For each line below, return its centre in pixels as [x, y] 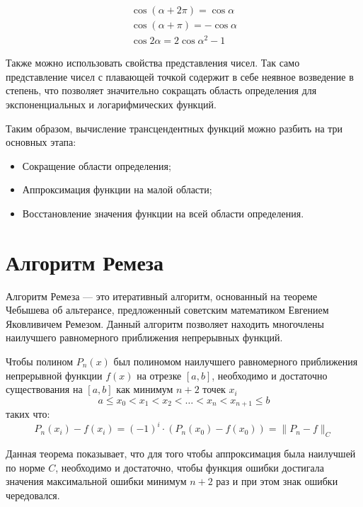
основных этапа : [41, 142]
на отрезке [159, 375]
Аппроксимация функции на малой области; [117, 189]
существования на [44, 389]
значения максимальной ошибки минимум [96, 481]
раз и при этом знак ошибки [277, 481]
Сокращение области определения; [97, 165]
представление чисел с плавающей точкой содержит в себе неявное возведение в [180, 76]
